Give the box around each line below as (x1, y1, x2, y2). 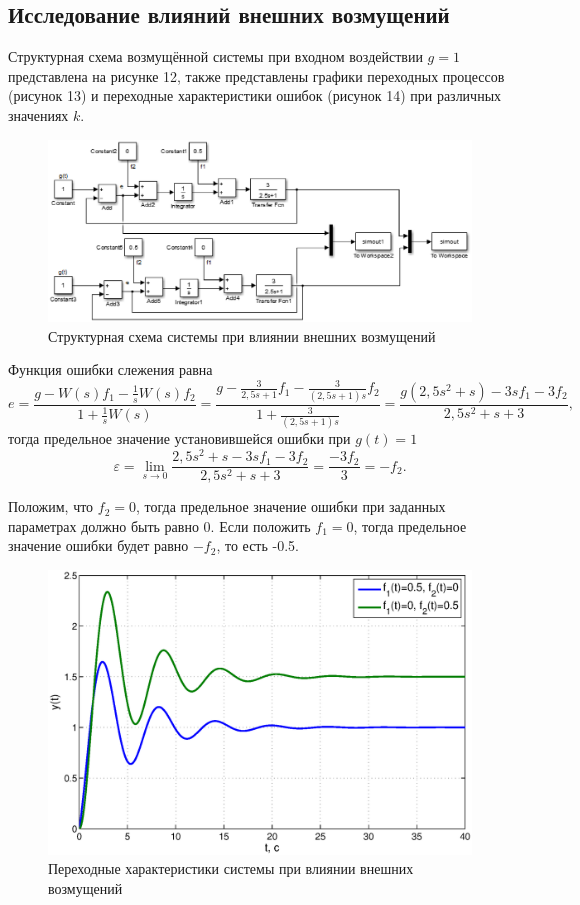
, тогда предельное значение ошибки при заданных (136, 496, 446, 517)
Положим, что (8, 496, 94, 517)
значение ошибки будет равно (8, 535, 189, 556)
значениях (8, 104, 69, 125)
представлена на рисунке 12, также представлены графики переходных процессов (8, 65, 505, 86)
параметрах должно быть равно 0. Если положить (8, 515, 311, 536)
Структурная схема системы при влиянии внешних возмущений (48, 325, 436, 346)
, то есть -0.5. (216, 535, 299, 556)
